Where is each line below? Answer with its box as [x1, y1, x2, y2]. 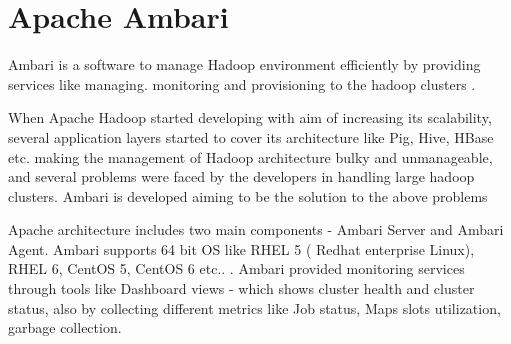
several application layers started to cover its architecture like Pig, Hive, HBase [8, 126, 494, 147]
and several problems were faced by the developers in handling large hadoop [8, 166, 475, 187]
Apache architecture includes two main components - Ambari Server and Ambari [8, 219, 504, 240]
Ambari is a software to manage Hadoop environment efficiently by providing [8, 54, 481, 75]
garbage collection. [8, 317, 122, 338]
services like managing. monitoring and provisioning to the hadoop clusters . [8, 73, 476, 94]
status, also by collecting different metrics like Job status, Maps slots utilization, [8, 297, 501, 318]
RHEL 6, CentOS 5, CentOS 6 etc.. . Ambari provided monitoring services [8, 258, 465, 279]
